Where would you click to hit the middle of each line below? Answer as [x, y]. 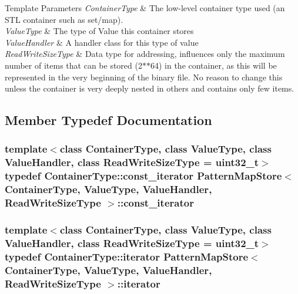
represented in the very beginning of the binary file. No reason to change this [144, 77]
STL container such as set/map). [64, 19]
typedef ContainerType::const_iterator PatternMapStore [143, 176]
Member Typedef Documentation [108, 120]
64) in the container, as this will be [213, 65]
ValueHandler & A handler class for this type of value [102, 42]
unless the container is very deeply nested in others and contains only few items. [150, 88]
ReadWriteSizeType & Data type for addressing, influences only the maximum [145, 54]
